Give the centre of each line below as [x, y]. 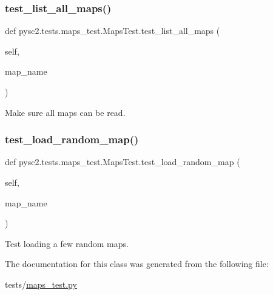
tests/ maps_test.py [41, 284]
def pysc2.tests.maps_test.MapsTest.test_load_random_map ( [123, 162]
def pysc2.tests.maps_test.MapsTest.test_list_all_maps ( [113, 31]
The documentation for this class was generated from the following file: [137, 264]
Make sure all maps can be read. [65, 112]
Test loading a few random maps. [67, 243]
